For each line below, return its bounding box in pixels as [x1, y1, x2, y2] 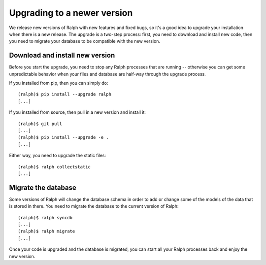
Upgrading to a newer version [9, 7, 133, 18]
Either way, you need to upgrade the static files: [9, 153, 106, 159]
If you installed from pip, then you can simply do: [9, 80, 108, 86]
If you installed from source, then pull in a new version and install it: [9, 109, 146, 115]
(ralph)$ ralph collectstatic [18, 164, 91, 169]
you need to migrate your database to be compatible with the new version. [9, 38, 160, 44]
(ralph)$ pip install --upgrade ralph [18, 92, 112, 97]
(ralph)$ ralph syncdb [18, 215, 73, 220]
